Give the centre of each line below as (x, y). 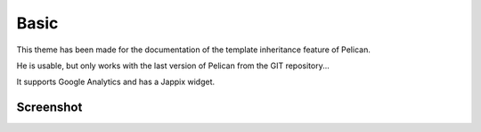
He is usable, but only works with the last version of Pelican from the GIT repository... (173, 66)
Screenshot (49, 108)
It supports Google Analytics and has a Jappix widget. (116, 82)
